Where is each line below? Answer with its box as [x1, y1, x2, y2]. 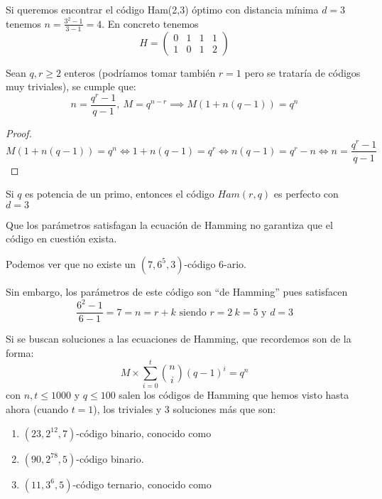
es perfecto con [273, 186, 339, 201]
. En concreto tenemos [102, 16, 199, 31]
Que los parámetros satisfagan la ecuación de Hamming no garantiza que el [6, 217, 333, 232]
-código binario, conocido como [76, 425, 212, 440]
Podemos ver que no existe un [6, 256, 136, 271]
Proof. [6, 125, 32, 140]
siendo [179, 307, 207, 318]
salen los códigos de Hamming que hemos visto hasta [119, 387, 349, 402]
